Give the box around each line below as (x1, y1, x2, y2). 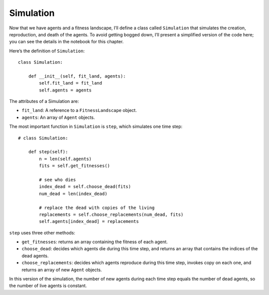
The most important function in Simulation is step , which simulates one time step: (9, 123, 183, 129)
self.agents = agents (39, 87, 92, 93)
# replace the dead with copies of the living (39, 204, 155, 210)
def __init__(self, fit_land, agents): (28, 73, 126, 79)
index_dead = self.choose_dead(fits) (39, 184, 132, 190)
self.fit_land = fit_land (39, 80, 102, 86)
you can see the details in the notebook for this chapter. (9, 39, 124, 45)
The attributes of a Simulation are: (9, 98, 79, 104)
